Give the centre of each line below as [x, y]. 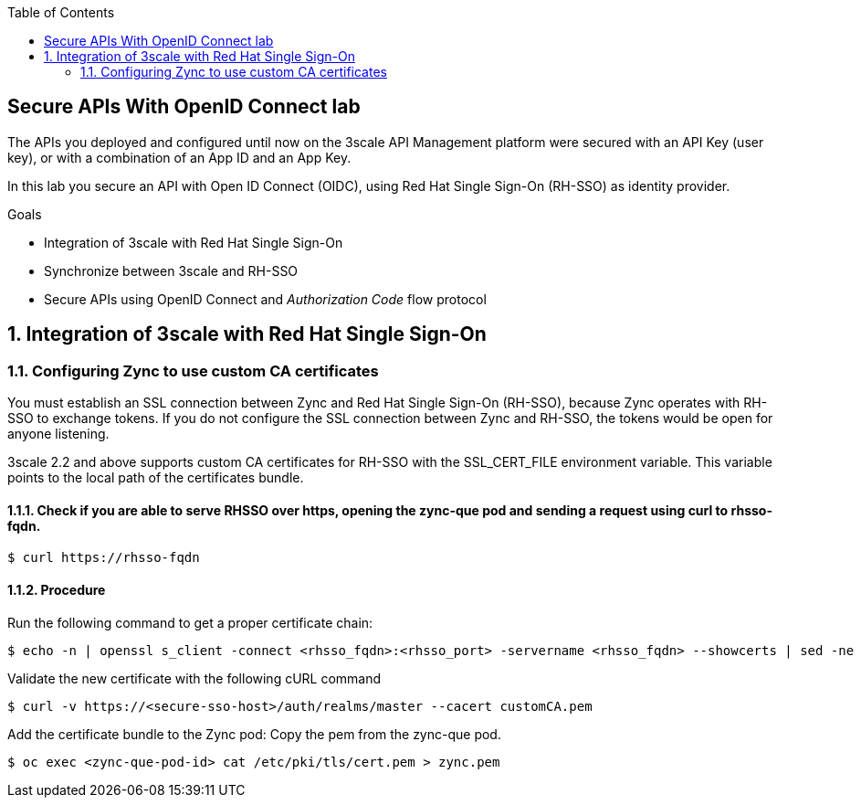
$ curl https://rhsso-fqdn [104, 558]
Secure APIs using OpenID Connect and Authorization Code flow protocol [265, 299]
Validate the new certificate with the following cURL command [194, 678]
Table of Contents [61, 12]
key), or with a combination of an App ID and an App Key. [179, 157]
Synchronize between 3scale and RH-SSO [171, 270]
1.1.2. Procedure [57, 589]
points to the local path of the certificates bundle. [156, 478]
